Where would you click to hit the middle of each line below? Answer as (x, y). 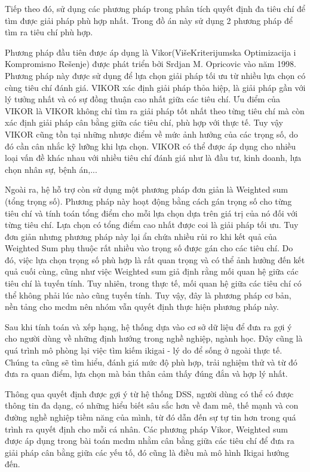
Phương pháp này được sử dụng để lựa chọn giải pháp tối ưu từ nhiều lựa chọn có (155, 75)
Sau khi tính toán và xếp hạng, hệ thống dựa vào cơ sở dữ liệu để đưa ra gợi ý (148, 326)
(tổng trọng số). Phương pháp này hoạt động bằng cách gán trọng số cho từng (148, 201)
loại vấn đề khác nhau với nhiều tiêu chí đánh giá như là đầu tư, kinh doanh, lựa (153, 158)
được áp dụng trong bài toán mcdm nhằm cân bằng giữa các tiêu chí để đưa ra (150, 441)
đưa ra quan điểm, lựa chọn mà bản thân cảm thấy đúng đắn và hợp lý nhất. (146, 374)
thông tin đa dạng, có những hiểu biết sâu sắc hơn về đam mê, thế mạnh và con (152, 405)
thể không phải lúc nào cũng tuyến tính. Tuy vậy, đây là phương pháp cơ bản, (148, 295)
